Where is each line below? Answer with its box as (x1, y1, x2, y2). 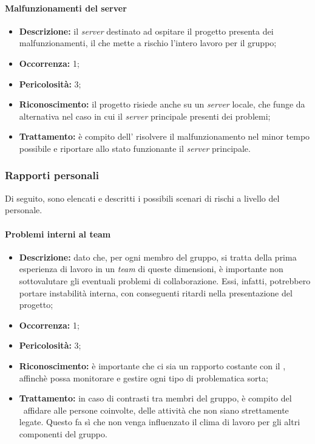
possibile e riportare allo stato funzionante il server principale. (19, 142, 251, 154)
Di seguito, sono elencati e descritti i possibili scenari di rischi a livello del (5, 191, 280, 204)
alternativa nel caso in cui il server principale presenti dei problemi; (19, 109, 271, 122)
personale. (5, 203, 42, 216)
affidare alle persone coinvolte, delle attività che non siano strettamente (23, 403, 289, 416)
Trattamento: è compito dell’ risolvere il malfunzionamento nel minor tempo (19, 130, 310, 143)
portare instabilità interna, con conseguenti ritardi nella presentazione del (19, 286, 293, 299)
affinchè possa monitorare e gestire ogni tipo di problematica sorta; (19, 371, 268, 384)
